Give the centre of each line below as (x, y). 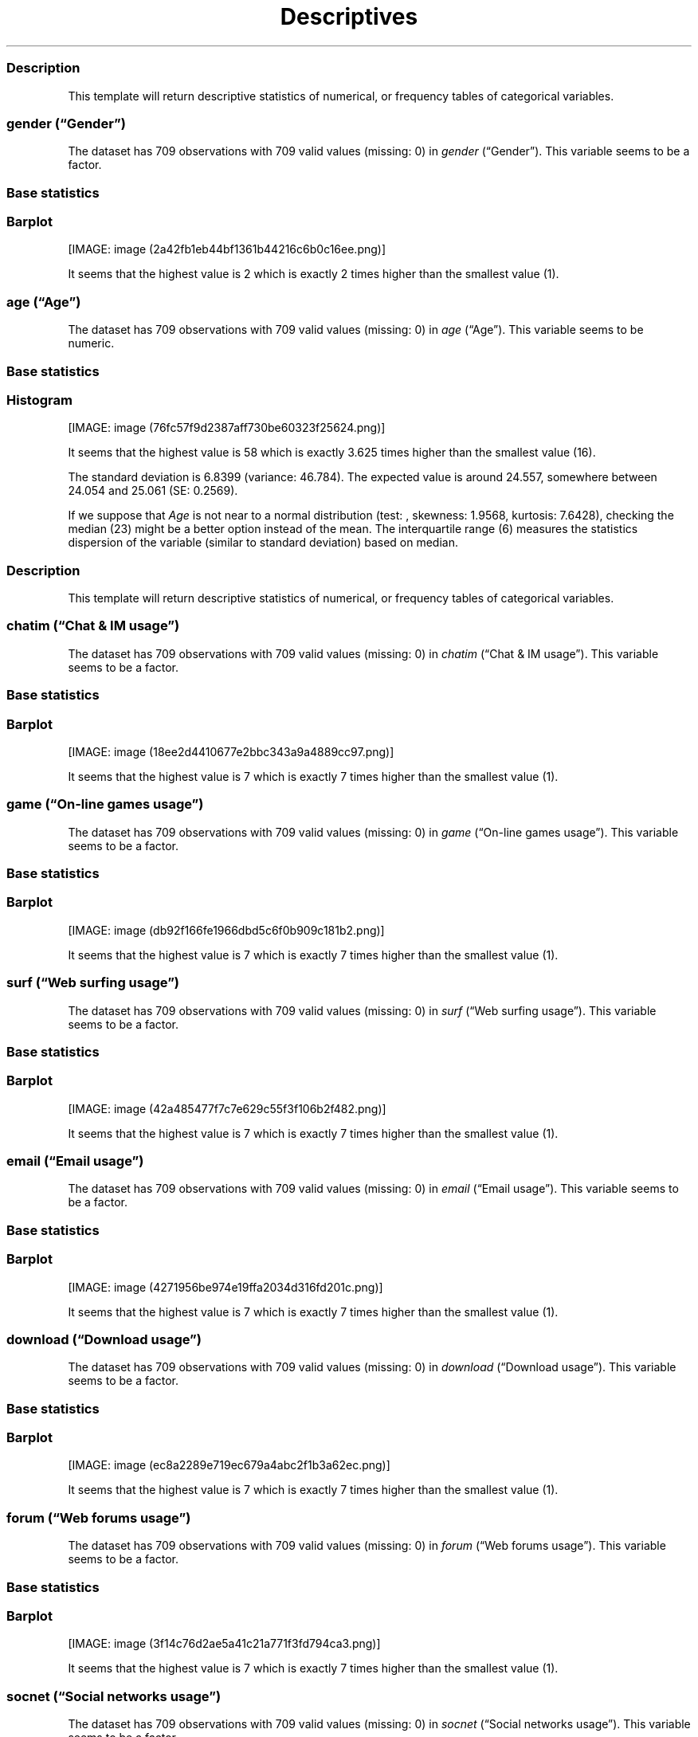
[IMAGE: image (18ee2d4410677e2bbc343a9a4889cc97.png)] (231, 751)
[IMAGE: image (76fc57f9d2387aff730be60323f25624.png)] (227, 428)
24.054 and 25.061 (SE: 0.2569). (153, 491)
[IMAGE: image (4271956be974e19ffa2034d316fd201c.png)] (225, 1287)
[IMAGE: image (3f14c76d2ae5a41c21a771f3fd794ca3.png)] (224, 1644)
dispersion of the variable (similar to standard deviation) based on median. (263, 543)
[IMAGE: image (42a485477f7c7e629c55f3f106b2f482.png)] (227, 1108)
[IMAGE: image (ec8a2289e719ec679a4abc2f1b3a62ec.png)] (229, 1465)
